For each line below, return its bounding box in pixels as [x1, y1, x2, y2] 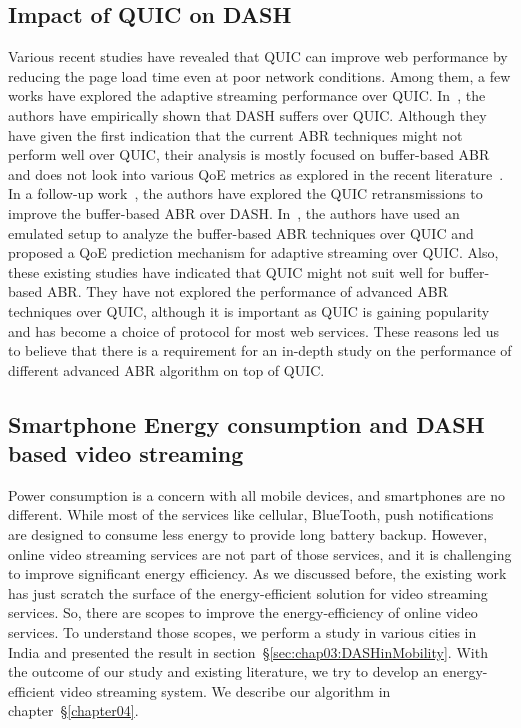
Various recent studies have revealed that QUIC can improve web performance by [8, 46, 508, 67]
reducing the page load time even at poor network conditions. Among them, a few [8, 65, 511, 86]
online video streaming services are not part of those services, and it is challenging [8, 543, 512, 564]
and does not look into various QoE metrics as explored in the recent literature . [8, 163, 504, 184]
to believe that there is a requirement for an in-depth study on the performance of [8, 340, 512, 361]
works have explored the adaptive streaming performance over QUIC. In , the [8, 85, 486, 106]
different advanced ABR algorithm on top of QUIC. [8, 359, 325, 380]
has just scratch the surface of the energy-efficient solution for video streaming [8, 582, 488, 603]
